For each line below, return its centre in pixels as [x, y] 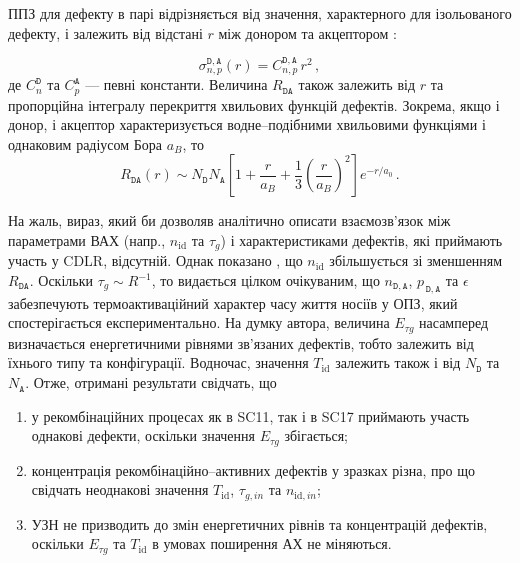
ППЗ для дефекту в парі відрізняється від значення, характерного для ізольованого [260, 13]
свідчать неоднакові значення [120, 489]
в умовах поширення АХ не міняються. [272, 543]
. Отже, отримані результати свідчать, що [151, 382]
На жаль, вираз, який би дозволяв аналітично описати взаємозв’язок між [229, 220]
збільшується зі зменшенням [416, 260]
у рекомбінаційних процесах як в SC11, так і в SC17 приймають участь [250, 415]
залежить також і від [398, 362]
